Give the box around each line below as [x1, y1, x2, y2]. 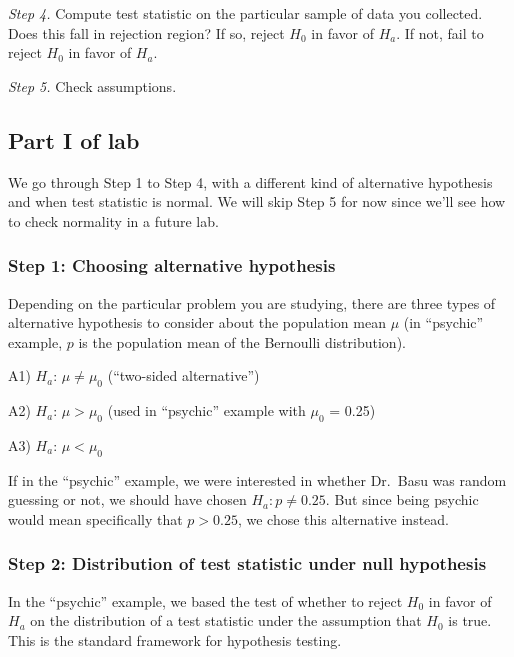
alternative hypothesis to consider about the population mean [8, 312, 386, 333]
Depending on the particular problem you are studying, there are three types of [8, 292, 496, 313]
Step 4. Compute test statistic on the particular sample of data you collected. [8, 3, 483, 23]
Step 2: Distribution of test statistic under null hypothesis [8, 551, 487, 576]
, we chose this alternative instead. [237, 508, 449, 529]
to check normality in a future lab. [8, 210, 219, 231]
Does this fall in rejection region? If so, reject [8, 22, 285, 43]
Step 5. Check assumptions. [8, 75, 177, 96]
